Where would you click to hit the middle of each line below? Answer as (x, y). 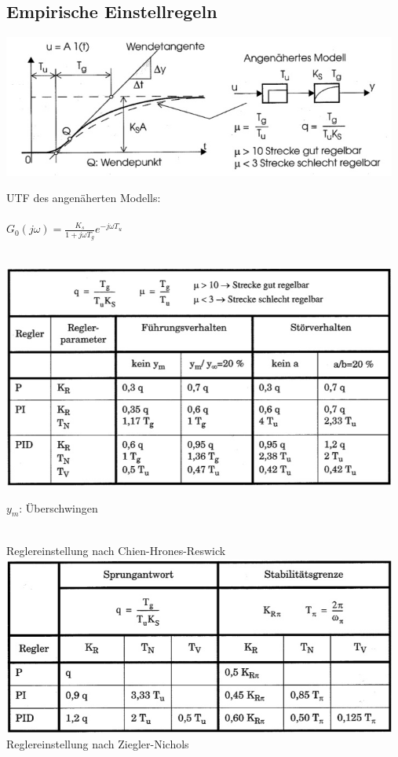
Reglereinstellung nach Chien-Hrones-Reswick (116, 550)
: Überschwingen (58, 507)
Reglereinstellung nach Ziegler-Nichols (98, 743)
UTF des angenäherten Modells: (84, 198)
